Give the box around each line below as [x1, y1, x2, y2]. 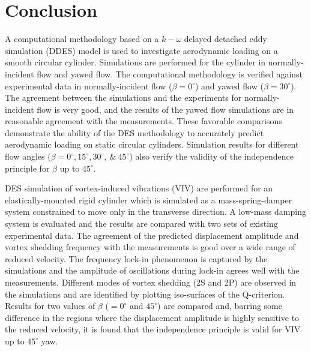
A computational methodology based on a [5, 32, 159, 45]
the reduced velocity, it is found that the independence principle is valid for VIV [5, 323, 301, 335]
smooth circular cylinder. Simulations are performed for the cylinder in [5, 56, 266, 68]
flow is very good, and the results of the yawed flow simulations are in [37, 103, 294, 115]
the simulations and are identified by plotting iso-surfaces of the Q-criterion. [5, 287, 285, 300]
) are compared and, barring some [157, 299, 282, 312]
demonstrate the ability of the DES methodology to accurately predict [5, 126, 264, 139]
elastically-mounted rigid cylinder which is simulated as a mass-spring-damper [5, 193, 292, 206]
